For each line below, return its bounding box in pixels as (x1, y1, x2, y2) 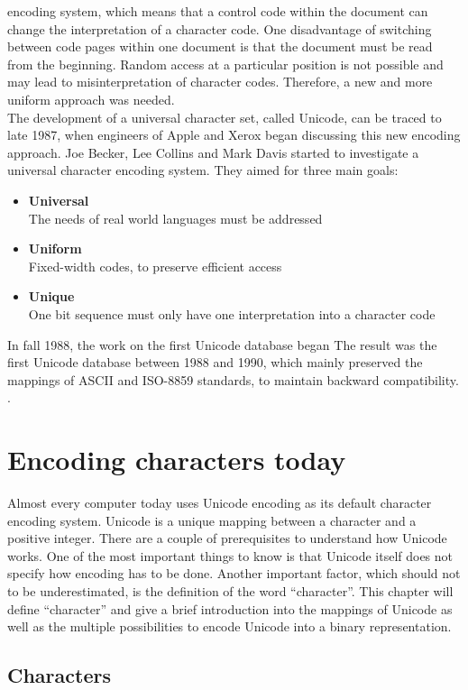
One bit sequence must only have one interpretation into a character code (28, 304, 436, 323)
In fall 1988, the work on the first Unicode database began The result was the (7, 335, 437, 354)
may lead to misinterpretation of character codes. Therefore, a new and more (7, 72, 433, 91)
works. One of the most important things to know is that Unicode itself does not (7, 546, 454, 565)
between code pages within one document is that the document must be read (7, 37, 433, 56)
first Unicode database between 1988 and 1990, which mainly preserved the (7, 353, 423, 372)
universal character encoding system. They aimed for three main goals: (7, 161, 399, 179)
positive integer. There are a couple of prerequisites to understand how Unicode (7, 529, 447, 547)
